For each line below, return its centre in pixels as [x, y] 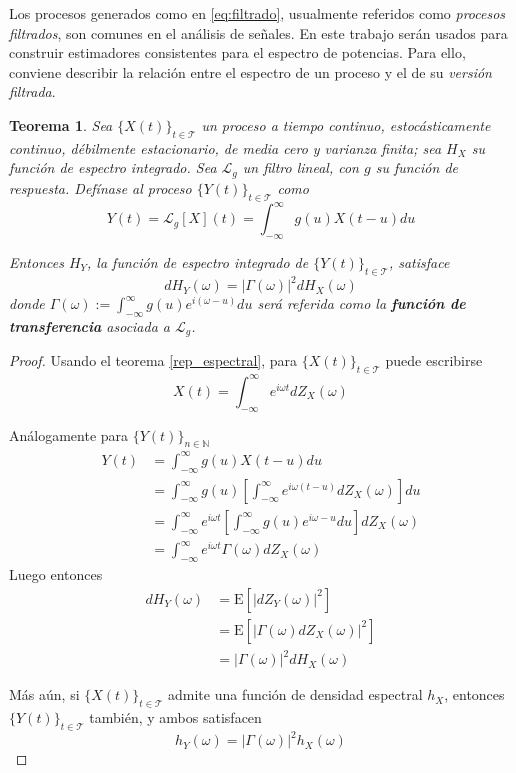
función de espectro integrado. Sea [113, 167]
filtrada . [32, 91]
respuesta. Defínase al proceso [100, 187]
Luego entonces [56, 574]
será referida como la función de [361, 303]
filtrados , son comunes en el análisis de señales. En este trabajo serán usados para [258, 32]
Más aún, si [44, 694]
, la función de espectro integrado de [198, 261]
